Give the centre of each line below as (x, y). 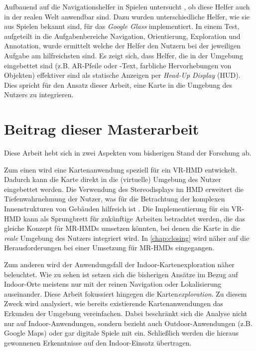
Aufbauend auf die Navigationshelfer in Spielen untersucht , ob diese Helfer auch (127, 6)
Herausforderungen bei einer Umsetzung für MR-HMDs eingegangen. (109, 248)
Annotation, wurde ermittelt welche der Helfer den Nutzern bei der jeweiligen (123, 46)
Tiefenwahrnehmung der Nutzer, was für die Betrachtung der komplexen (115, 199)
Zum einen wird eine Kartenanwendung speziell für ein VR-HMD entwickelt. (121, 169)
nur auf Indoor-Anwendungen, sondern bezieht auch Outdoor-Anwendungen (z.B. (128, 323)
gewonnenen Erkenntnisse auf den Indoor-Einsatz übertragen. (98, 342)
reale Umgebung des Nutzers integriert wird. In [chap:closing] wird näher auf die (127, 238)
